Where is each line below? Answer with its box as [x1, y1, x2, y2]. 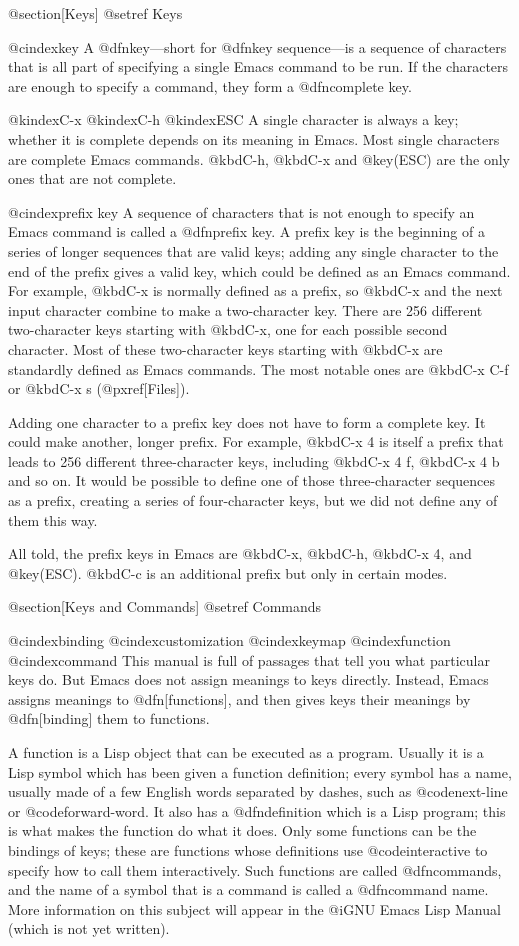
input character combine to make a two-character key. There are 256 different [8, 299, 483, 320]
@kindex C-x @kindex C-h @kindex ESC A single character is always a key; [8, 109, 459, 130]
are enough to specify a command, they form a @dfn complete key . [8, 75, 412, 96]
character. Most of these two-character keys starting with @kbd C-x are [8, 338, 443, 359]
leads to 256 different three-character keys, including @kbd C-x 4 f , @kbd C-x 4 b [8, 450, 500, 471]
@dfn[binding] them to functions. [8, 708, 210, 729]
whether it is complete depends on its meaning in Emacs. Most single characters [8, 128, 500, 149]
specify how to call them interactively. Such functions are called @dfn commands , [8, 859, 502, 880]
